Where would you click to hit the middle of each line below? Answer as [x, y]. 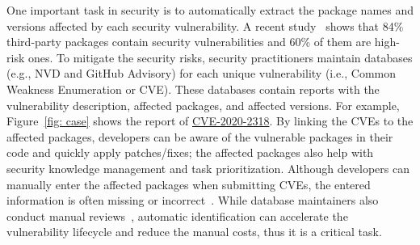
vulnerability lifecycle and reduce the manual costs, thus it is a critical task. [194, 232]
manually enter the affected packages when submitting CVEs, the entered [189, 184]
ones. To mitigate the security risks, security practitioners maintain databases [220, 57]
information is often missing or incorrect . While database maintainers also [193, 200]
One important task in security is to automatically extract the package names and [210, 10]
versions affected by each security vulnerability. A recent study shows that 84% [205, 25]
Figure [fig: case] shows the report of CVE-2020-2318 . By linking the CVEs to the [210, 121]
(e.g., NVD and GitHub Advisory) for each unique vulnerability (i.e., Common [201, 73]
